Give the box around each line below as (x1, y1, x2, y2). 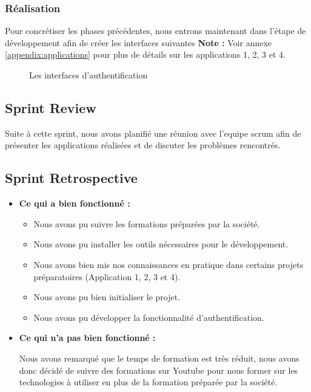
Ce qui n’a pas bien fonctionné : (19, 331, 156, 344)
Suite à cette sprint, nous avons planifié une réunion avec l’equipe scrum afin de (5, 126, 301, 139)
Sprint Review (5, 98, 96, 117)
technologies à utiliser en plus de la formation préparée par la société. (19, 376, 278, 388)
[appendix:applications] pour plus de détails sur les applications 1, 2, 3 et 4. (5, 48, 286, 61)
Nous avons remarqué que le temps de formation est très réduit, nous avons (19, 351, 299, 364)
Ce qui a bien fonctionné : (19, 197, 130, 210)
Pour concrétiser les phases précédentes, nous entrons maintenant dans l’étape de (5, 24, 306, 37)
